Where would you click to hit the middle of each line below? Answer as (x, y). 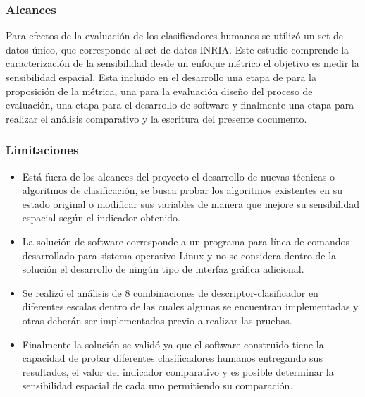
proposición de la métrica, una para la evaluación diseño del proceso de (159, 91)
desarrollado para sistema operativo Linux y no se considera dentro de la (179, 255)
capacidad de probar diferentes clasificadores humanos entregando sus (172, 358)
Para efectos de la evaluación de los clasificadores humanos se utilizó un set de (175, 36)
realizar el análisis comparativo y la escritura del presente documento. (156, 118)
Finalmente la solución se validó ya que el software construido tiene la (173, 344)
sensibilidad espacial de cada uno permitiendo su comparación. (157, 385)
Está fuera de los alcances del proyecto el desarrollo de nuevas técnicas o (179, 176)
